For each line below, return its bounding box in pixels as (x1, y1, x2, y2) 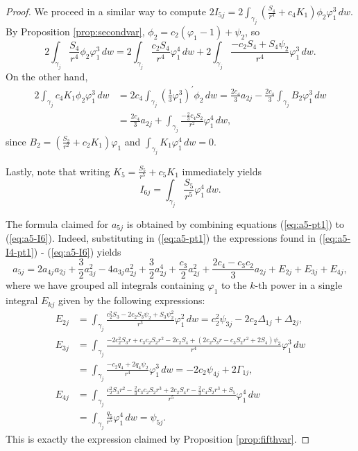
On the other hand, (6, 69, 88, 83)
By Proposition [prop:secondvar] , (6, 24, 145, 38)
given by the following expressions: (58, 293, 205, 308)
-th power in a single (255, 278, 343, 292)
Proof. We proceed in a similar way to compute (6, 4, 207, 18)
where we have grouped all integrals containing (6, 278, 205, 292)
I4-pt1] (6, 244, 34, 258)
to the (221, 278, 247, 292)
